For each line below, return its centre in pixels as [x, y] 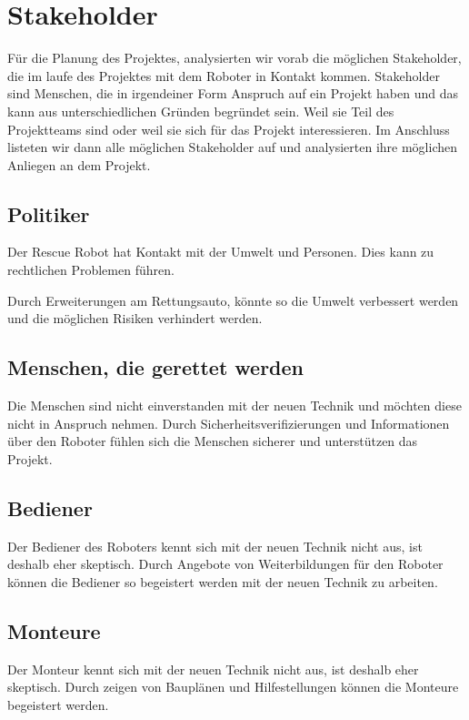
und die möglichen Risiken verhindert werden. [135, 318]
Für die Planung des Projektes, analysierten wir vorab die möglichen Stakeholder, [234, 58]
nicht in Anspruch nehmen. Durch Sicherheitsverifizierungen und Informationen [229, 423]
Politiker [49, 213]
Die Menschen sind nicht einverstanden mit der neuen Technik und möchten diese [234, 406]
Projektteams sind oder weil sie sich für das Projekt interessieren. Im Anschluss [229, 129]
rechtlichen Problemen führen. [91, 270]
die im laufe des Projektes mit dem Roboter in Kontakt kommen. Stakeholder [224, 75]
